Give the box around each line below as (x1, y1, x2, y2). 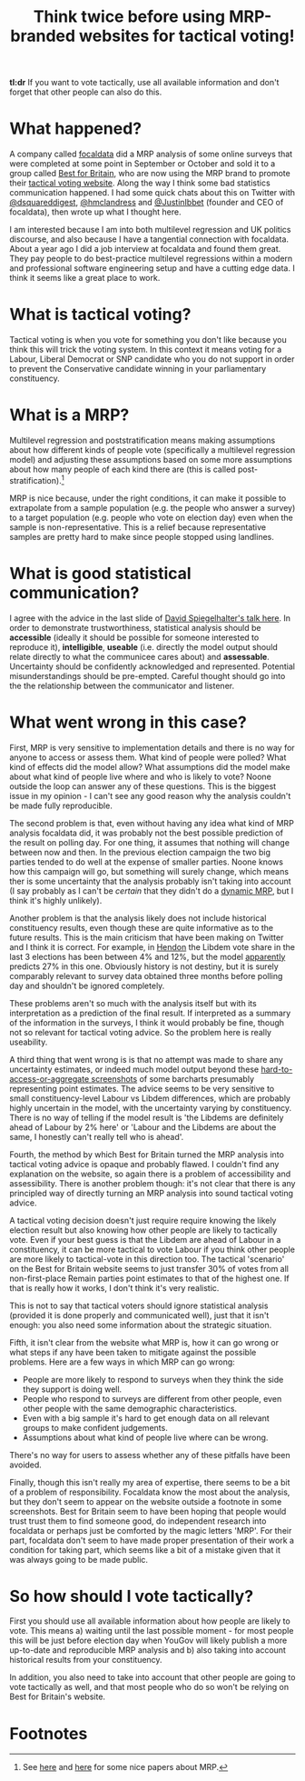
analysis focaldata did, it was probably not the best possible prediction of (9, 827, 284, 838)
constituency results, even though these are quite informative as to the (9, 922, 274, 933)
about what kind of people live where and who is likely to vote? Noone (9, 771, 272, 782)
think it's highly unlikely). (9, 895, 103, 906)
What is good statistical (9, 563, 192, 584)
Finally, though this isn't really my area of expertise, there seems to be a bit (9, 1476, 290, 1487)
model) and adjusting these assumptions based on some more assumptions (9, 455, 292, 465)
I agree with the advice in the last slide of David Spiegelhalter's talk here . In (9, 612, 291, 624)
